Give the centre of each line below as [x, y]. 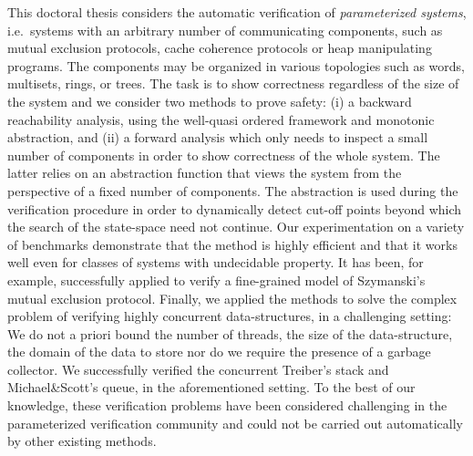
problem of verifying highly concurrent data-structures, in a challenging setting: [230, 316]
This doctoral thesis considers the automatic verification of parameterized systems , [237, 12]
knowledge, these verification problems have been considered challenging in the [227, 405]
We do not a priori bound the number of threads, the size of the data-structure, [230, 333]
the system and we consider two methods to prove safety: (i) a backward [210, 101]
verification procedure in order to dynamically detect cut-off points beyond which [235, 208]
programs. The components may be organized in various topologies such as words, [236, 65]
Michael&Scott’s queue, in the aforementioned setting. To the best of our [211, 387]
